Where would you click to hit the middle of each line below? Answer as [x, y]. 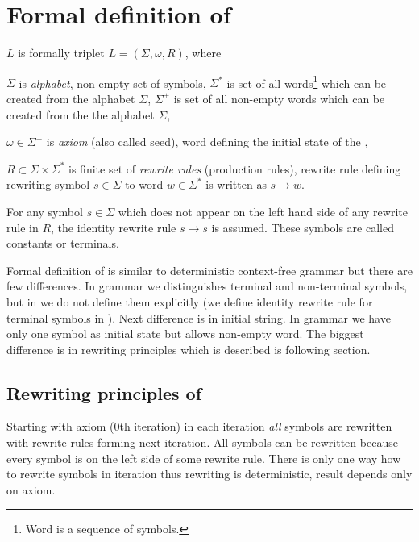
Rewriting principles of [104, 392]
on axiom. [31, 489]
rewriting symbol [48, 184]
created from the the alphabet [81, 114]
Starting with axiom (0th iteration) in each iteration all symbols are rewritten [199, 426]
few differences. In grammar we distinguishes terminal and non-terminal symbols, [207, 286]
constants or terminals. [63, 243]
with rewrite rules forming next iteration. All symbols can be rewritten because [202, 442]
